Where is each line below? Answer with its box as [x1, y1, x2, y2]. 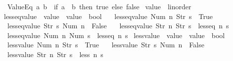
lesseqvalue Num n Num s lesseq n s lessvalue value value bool [7, 30, 225, 40]
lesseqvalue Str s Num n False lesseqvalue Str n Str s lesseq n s [7, 20, 229, 31]
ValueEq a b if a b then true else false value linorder [7, 1, 191, 11]
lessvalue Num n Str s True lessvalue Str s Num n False [7, 40, 204, 50]
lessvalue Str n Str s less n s [7, 49, 103, 59]
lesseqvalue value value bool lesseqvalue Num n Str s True [3, 11, 213, 21]
